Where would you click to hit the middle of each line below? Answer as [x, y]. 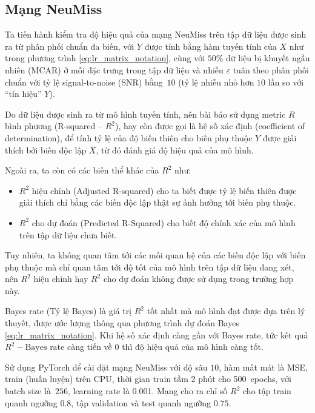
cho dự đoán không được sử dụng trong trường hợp [198, 279]
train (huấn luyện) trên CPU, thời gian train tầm [97, 379]
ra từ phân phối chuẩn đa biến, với [70, 46]
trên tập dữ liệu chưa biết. [68, 234]
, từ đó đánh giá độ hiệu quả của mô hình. [175, 149]
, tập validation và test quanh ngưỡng [141, 402]
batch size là [28, 391]
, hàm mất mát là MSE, [264, 367]
